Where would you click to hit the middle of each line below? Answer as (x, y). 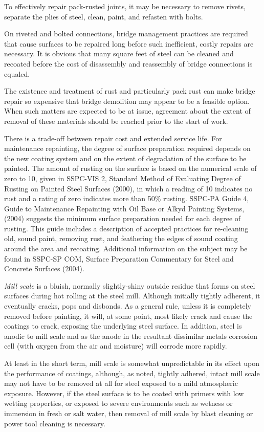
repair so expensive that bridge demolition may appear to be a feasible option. (127, 101)
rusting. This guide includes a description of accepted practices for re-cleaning (126, 228)
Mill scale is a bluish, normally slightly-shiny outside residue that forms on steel (130, 285)
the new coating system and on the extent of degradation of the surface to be (125, 158)
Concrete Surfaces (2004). (44, 268)
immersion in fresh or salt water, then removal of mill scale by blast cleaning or (129, 413)
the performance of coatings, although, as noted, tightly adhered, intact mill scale (132, 373)
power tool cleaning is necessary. (55, 423)
